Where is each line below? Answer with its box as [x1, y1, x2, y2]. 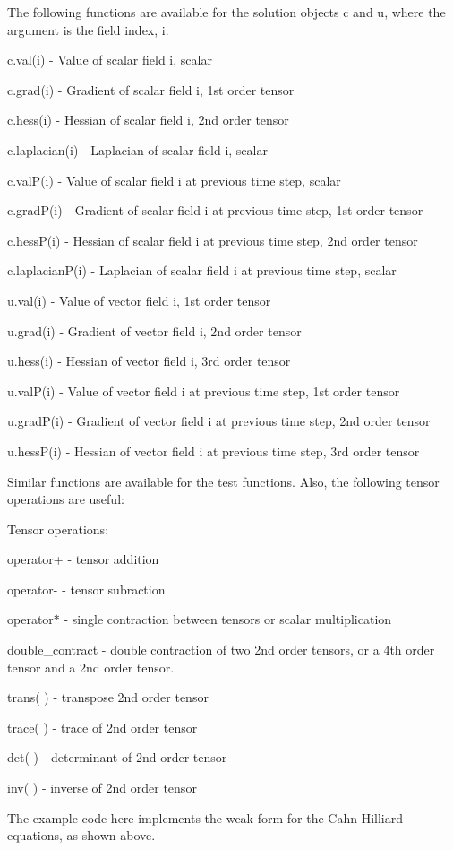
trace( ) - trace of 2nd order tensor [7, 717, 198, 736]
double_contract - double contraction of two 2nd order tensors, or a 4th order [7, 640, 435, 659]
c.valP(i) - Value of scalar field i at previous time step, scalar [7, 170, 341, 189]
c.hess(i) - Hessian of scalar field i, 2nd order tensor [7, 110, 289, 129]
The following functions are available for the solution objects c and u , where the [7, 3, 446, 21]
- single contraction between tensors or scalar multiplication [64, 610, 392, 629]
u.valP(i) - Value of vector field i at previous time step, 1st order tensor [7, 381, 400, 400]
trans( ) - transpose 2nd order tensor [7, 688, 209, 707]
